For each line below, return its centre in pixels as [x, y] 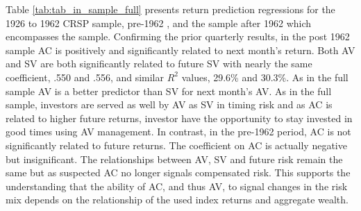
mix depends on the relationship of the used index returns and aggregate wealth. [177, 200]
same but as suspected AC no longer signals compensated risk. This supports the [178, 172]
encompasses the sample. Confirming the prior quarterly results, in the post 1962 [178, 36]
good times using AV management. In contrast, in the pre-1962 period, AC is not [178, 132]
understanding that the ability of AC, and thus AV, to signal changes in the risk [177, 186]
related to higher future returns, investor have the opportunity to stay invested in [179, 118]
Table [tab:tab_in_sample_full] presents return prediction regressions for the [170, 9]
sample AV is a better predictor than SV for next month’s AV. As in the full [169, 91]
